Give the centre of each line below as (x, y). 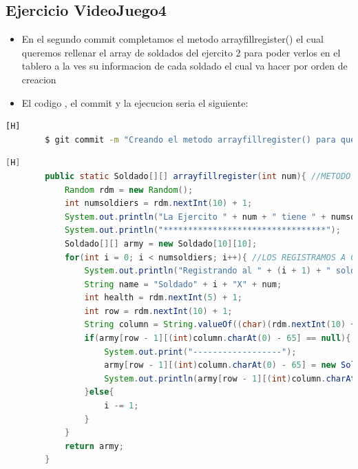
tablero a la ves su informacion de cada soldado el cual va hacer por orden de (185, 66)
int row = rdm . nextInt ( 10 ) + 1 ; (158, 311)
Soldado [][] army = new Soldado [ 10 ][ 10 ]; (161, 243)
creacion (39, 79)
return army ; (94, 446)
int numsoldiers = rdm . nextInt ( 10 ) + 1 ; (158, 204)
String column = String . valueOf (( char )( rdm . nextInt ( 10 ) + (220, 325)
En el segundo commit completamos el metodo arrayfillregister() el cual (172, 39)
